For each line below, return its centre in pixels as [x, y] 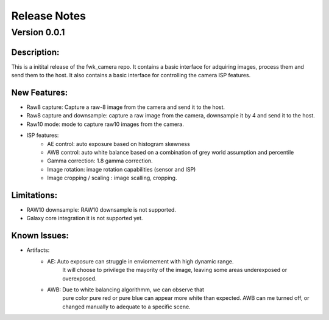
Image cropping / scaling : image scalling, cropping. [112, 178]
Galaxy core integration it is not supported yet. [85, 218]
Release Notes [49, 16]
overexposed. [80, 278]
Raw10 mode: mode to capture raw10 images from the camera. [105, 124]
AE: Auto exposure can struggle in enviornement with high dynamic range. [140, 261]
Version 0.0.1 [38, 32]
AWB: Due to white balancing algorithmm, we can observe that [126, 290]
